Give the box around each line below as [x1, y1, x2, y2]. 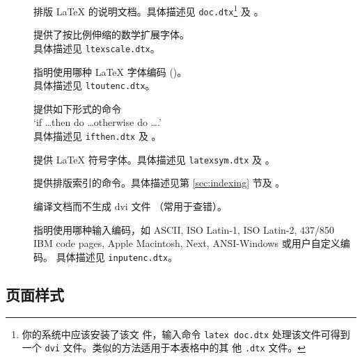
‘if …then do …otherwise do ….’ [33, 115, 162, 129]
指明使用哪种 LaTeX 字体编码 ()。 [33, 64, 187, 79]
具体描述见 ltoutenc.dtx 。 [33, 78, 155, 93]
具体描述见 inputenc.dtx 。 [56, 249, 178, 264]
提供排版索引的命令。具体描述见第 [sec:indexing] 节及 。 [33, 175, 285, 190]
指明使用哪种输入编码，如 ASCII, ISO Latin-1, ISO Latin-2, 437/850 [33, 222, 335, 237]
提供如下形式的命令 [33, 101, 121, 115]
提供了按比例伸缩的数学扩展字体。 [33, 27, 189, 42]
